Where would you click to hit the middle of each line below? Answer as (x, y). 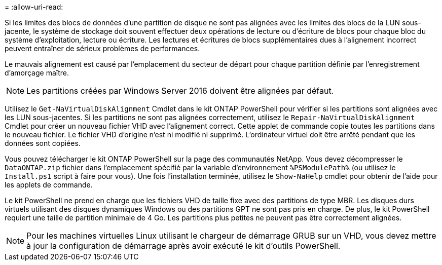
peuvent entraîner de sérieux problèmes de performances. (102, 48)
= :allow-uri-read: (34, 7)
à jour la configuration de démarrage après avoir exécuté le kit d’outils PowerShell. (183, 246)
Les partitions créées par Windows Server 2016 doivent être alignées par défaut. (180, 91)
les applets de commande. (49, 185)
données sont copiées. (43, 143)
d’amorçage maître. (37, 73)
